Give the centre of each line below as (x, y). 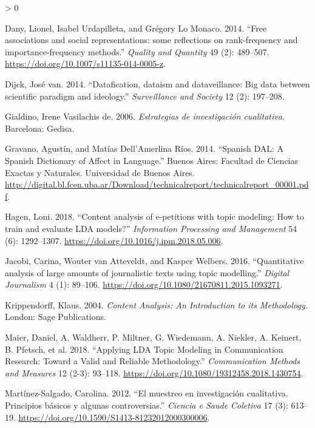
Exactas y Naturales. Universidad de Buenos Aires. (100, 172)
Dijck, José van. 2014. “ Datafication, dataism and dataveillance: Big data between (157, 83)
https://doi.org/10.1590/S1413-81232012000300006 (113, 417)
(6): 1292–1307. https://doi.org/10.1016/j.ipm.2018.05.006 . (114, 240)
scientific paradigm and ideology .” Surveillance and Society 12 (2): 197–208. (145, 96)
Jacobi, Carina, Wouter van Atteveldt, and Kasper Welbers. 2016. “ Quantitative (154, 261)
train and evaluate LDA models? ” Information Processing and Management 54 (151, 228)
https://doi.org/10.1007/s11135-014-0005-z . (86, 63)
